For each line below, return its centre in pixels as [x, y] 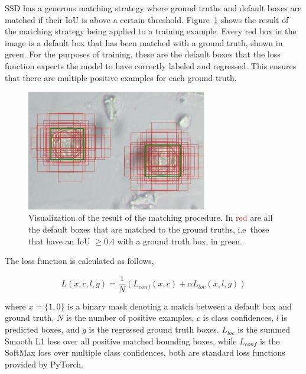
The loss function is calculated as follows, [79, 261]
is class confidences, [238, 317]
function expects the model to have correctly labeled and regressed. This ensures [151, 65]
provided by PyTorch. [44, 364]
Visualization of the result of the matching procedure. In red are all [151, 217]
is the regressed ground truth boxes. [154, 329]
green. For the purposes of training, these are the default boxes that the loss [143, 54]
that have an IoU [59, 241]
